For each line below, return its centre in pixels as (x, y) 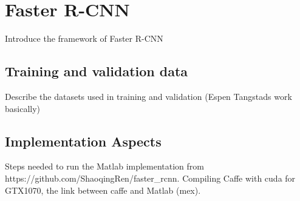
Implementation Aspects (83, 141)
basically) (23, 108)
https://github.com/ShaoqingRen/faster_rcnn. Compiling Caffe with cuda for (150, 178)
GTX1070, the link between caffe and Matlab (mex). (103, 190)
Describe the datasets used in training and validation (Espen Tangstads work (148, 96)
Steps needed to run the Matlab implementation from (105, 166)
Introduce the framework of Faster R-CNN (84, 38)
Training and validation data (97, 71)
